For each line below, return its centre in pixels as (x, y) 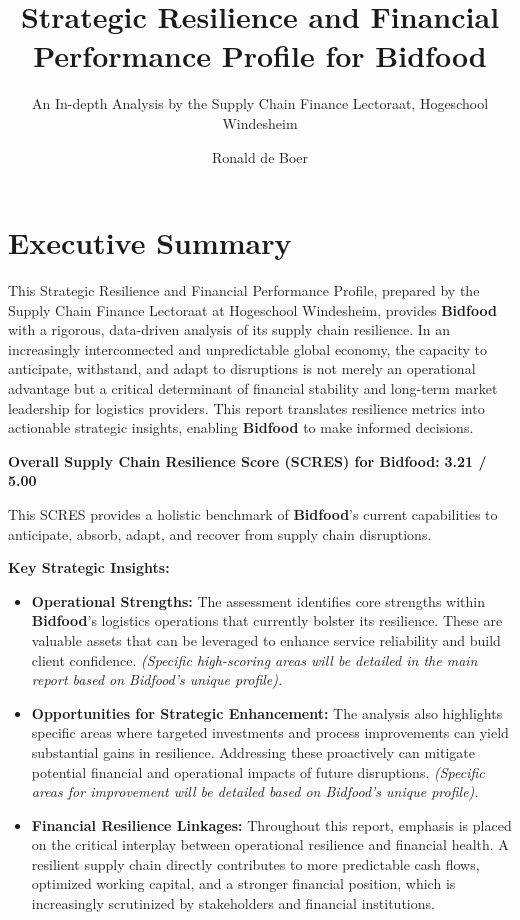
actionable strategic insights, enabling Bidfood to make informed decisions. (241, 427)
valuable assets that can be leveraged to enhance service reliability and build (266, 639)
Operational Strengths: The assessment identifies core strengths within (258, 600)
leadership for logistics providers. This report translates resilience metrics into (246, 407)
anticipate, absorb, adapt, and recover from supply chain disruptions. (220, 533)
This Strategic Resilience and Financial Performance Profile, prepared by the (244, 290)
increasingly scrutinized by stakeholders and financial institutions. (233, 903)
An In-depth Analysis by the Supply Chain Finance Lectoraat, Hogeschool (260, 103)
